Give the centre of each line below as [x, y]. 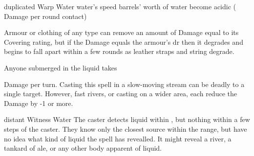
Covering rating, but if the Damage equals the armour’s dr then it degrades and [124, 42]
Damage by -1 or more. [39, 103]
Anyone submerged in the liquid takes [61, 67]
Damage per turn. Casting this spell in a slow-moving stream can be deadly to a [124, 84]
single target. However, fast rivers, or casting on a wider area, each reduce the [120, 94]
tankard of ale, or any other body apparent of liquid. [83, 148]
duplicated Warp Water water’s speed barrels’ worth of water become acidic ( [120, 6]
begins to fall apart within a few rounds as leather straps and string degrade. [119, 51]
